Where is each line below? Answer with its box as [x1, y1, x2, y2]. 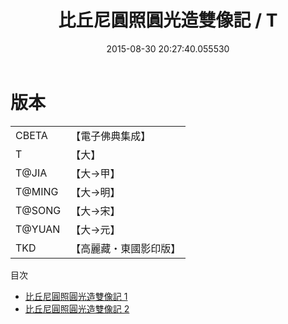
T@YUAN [15, 222, 61, 236]
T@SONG [15, 203, 62, 217]
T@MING [15, 184, 59, 198]
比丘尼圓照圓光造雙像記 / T [58, 9, 278, 32]
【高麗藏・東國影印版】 [70, 241, 182, 255]
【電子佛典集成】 [70, 129, 152, 143]
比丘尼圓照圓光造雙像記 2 [24, 302, 130, 315]
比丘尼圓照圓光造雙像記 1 [24, 290, 128, 302]
